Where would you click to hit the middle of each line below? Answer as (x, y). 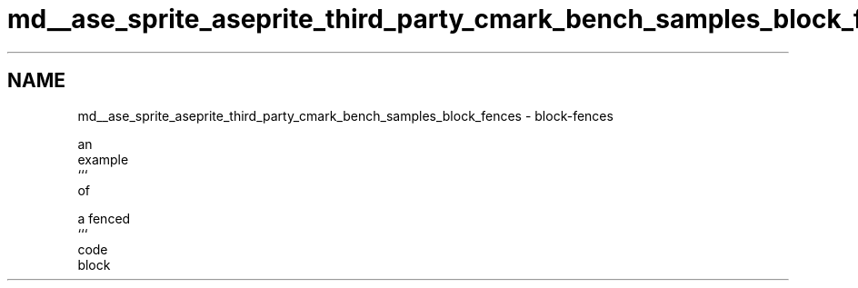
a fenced (104, 218)
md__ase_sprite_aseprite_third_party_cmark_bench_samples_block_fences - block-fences (345, 115)
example (103, 159)
